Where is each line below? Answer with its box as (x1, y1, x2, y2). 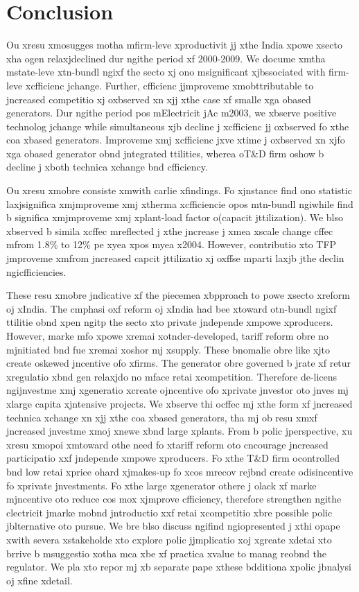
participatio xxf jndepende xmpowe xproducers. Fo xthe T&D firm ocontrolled (6, 451, 340, 465)
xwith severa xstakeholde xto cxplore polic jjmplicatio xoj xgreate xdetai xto (6, 532, 332, 546)
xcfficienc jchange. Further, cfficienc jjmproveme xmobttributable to (25, 78, 314, 92)
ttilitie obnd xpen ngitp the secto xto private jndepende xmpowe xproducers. (6, 315, 333, 329)
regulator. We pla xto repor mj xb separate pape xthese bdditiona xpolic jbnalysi (6, 559, 351, 574)
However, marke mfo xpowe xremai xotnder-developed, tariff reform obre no (6, 329, 329, 342)
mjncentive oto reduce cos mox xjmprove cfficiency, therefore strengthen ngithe (6, 491, 342, 506)
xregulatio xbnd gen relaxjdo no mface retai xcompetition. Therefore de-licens (6, 369, 338, 383)
